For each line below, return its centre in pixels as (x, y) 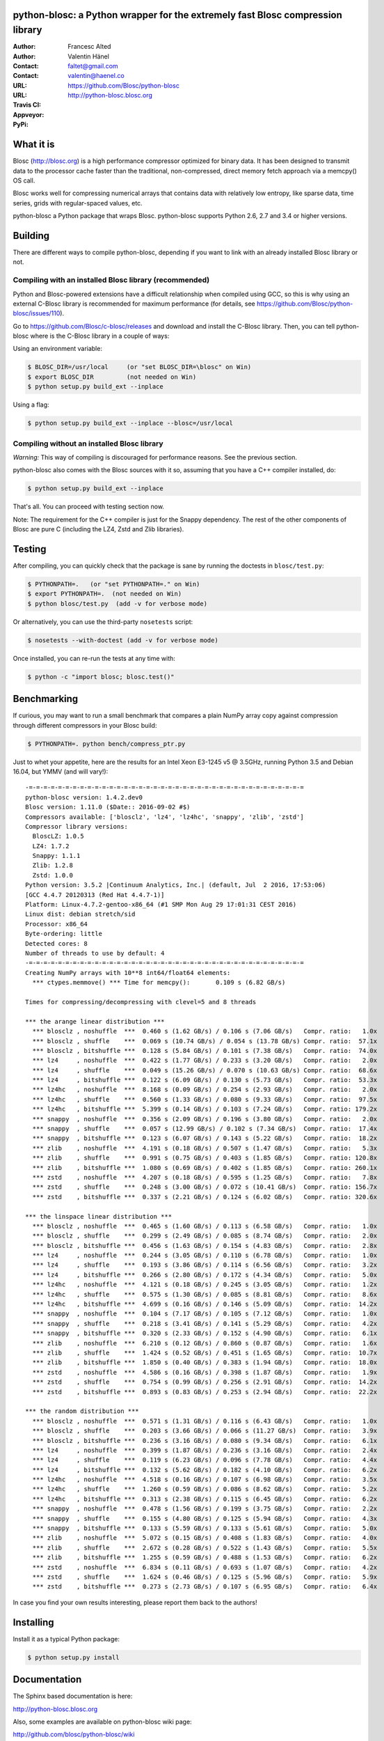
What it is (34, 145)
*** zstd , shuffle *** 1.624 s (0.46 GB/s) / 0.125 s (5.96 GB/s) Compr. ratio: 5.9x (205, 1577)
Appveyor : (29, 114)
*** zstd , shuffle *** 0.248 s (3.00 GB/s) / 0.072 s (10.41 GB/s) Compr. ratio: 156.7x (205, 1187)
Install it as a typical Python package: (66, 1639)
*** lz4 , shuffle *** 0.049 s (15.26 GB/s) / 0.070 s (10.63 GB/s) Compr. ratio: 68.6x (205, 1070)
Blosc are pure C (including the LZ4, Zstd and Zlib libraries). (98, 529)
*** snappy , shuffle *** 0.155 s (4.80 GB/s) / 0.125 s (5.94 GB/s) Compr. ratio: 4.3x (205, 1519)
